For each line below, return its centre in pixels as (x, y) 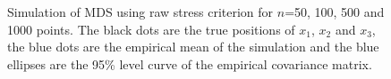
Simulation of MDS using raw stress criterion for (140, 12)
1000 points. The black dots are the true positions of (151, 29)
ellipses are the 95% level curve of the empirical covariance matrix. (190, 63)
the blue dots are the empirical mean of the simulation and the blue (193, 47)
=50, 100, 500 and (335, 12)
